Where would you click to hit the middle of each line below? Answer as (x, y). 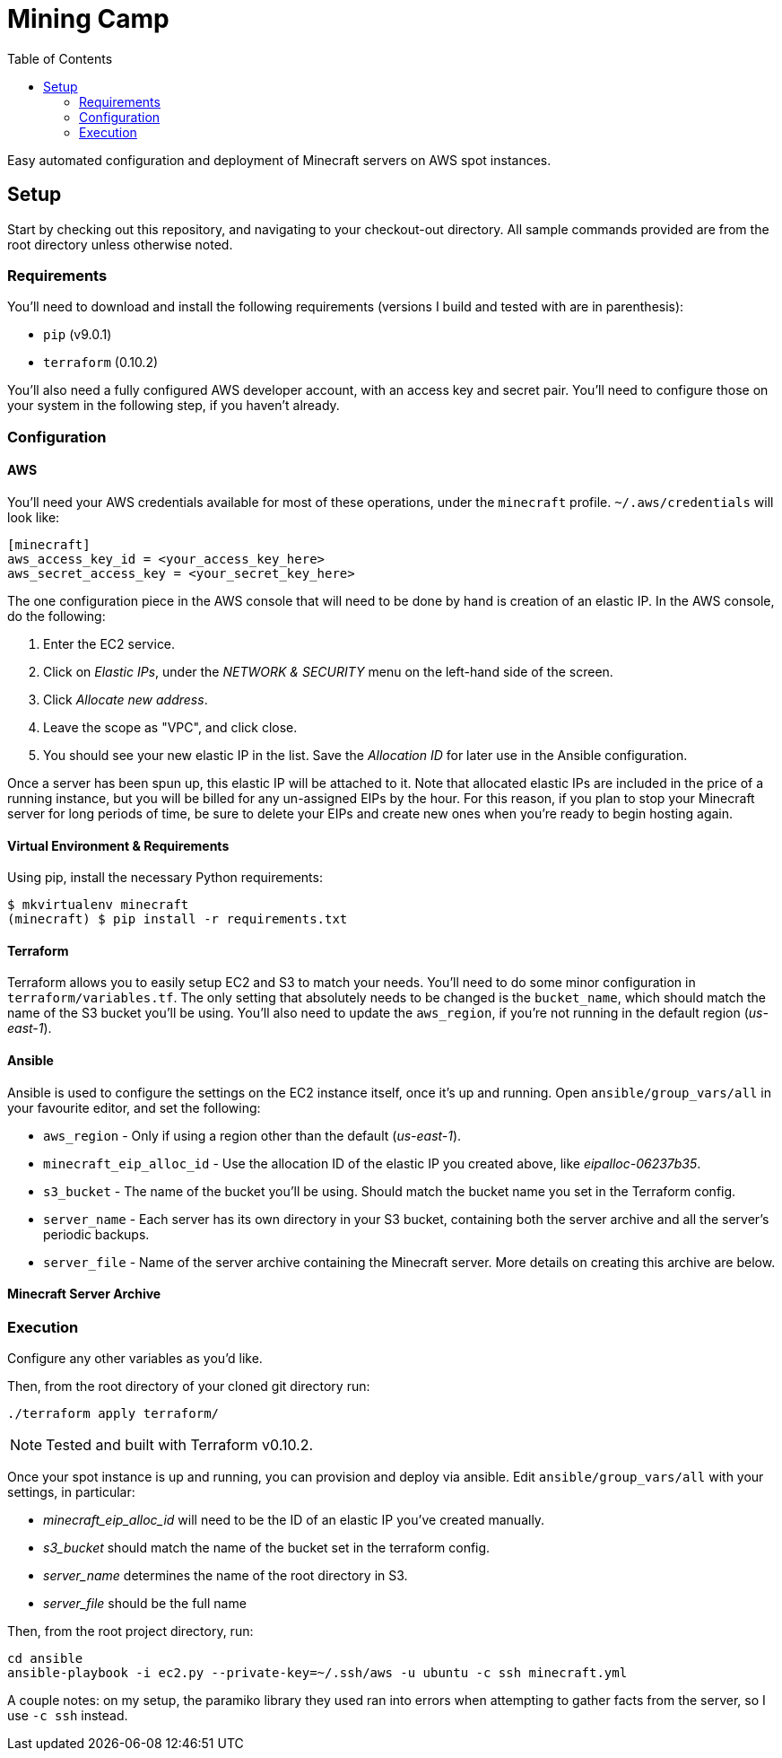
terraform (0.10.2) (101, 363)
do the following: (56, 616)
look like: (34, 517)
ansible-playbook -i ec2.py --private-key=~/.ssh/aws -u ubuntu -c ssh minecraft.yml (317, 1673)
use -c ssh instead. (68, 1716)
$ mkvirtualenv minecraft (98, 905)
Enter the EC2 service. (109, 643)
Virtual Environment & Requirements (118, 845)
